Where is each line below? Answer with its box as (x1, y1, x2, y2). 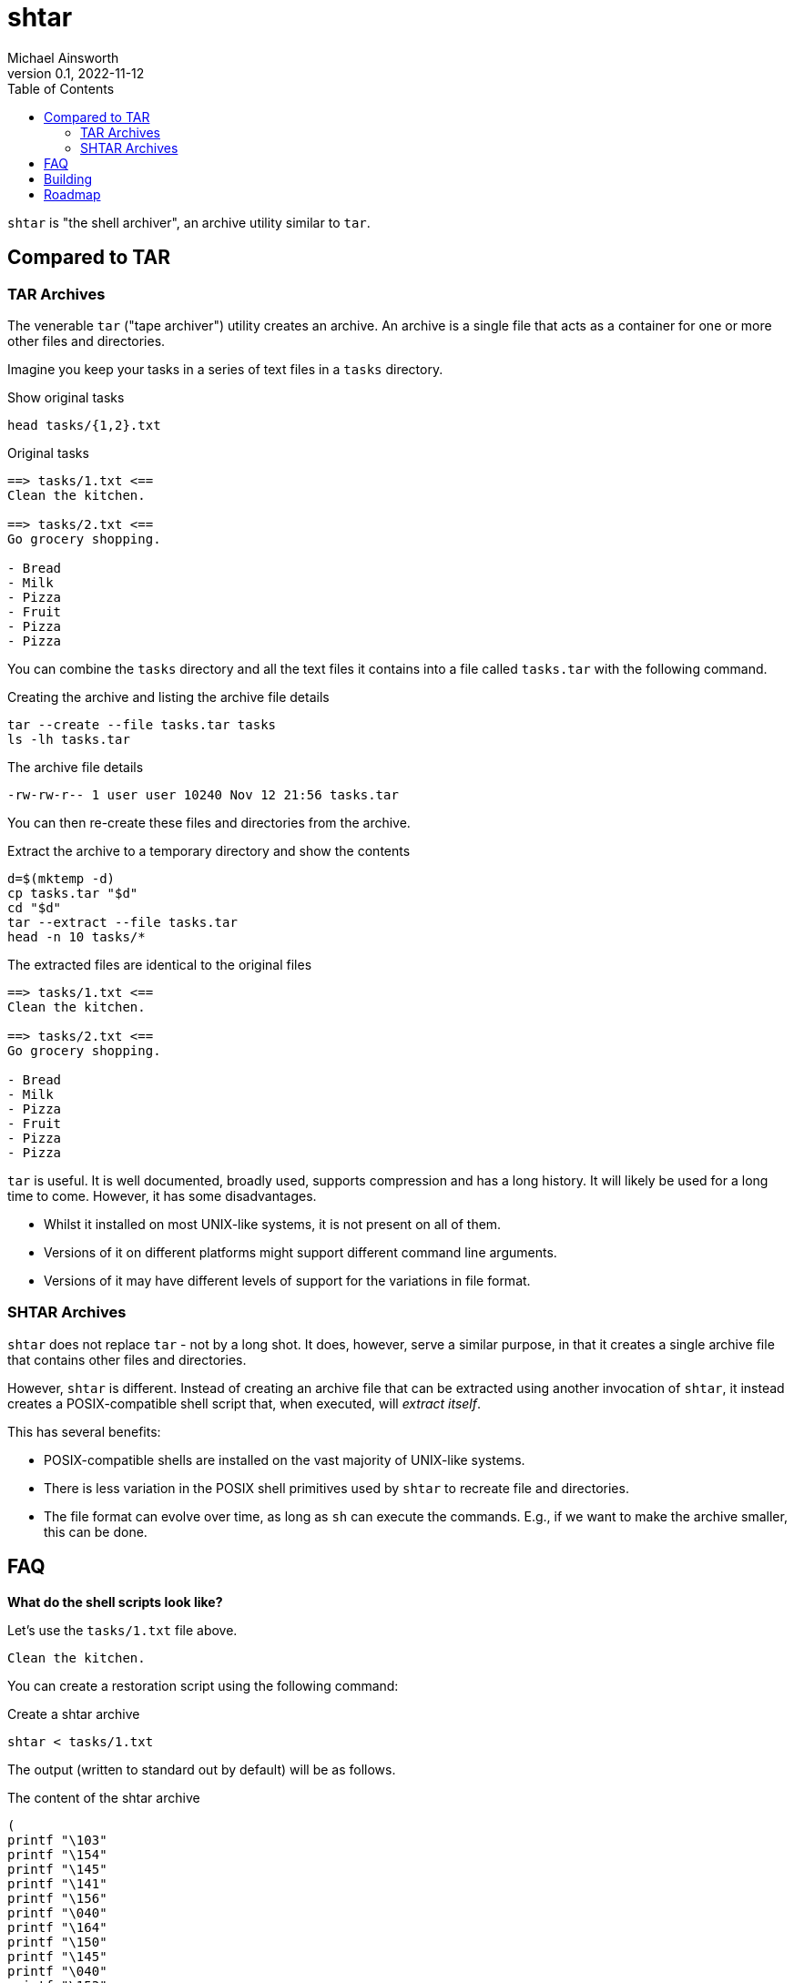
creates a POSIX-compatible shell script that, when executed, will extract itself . (7, 1395, 482, 1411)
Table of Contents (7, 80, 115, 97)
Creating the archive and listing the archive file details (7, 688, 330, 705)
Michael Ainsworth (7, 49, 119, 66)
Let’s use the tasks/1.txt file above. (7, 1622, 238, 1638)
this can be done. (44, 1523, 148, 1540)
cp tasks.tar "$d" (7, 885, 138, 900)
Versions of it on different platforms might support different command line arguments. (44, 1244, 557, 1260)
